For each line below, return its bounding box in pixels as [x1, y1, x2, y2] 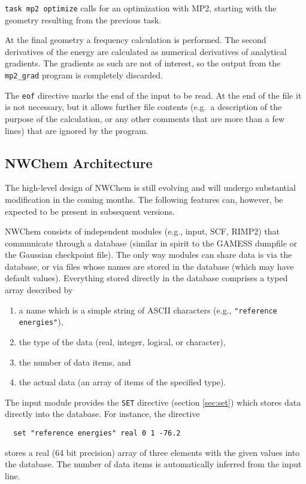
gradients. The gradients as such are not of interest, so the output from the [5, 57, 281, 69]
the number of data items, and [19, 355, 131, 368]
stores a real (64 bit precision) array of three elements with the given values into [5, 446, 300, 458]
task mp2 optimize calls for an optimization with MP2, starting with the [5, 2, 277, 14]
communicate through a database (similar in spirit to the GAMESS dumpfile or [5, 236, 297, 249]
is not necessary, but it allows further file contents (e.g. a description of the [5, 101, 282, 113]
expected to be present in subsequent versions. [5, 205, 175, 217]
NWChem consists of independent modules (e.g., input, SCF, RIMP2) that [5, 225, 280, 238]
